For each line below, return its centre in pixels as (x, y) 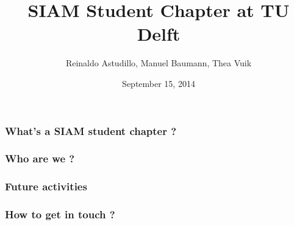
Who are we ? (40, 158)
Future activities (46, 186)
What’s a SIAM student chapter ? (91, 130)
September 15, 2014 (159, 83)
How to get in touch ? (60, 214)
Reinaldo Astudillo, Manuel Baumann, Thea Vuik (159, 63)
